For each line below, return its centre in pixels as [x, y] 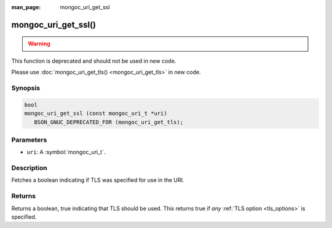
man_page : [26, 7]
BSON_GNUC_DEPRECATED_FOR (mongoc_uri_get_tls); [109, 122]
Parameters [29, 140]
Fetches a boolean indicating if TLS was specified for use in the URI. [98, 180]
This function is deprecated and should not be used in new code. [94, 61]
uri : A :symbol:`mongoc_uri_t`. [66, 152]
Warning [39, 44]
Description [29, 168]
